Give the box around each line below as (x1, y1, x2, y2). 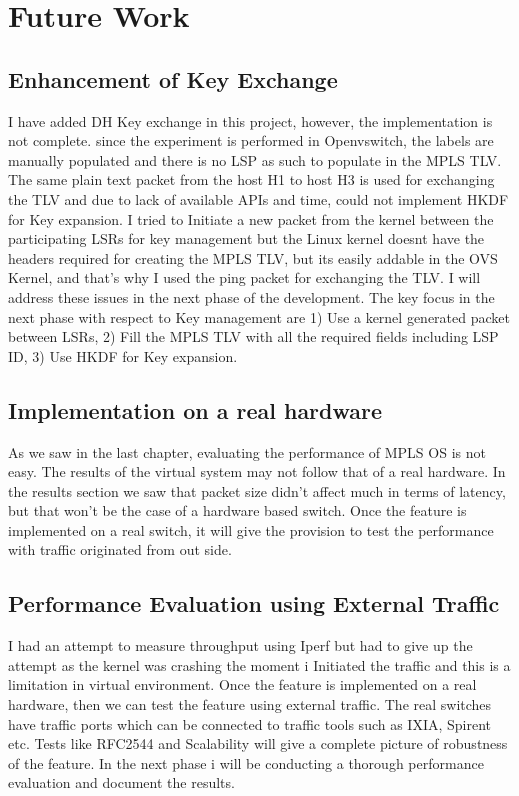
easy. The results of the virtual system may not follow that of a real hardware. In (8, 461, 506, 482)
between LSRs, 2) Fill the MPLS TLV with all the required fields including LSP (8, 326, 499, 347)
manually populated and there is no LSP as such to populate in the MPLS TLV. (8, 149, 502, 170)
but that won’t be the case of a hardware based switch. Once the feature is (8, 500, 467, 521)
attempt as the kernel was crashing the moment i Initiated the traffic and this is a (8, 654, 511, 675)
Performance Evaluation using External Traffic (8, 588, 500, 619)
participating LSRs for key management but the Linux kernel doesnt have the (8, 228, 485, 249)
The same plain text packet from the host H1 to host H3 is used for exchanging (8, 169, 495, 190)
